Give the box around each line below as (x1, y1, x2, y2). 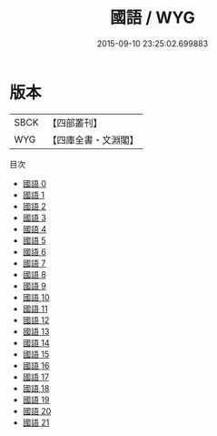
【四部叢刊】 (47, 117, 103, 129)
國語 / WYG (110, 7, 195, 28)
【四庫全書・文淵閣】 (47, 133, 139, 146)
